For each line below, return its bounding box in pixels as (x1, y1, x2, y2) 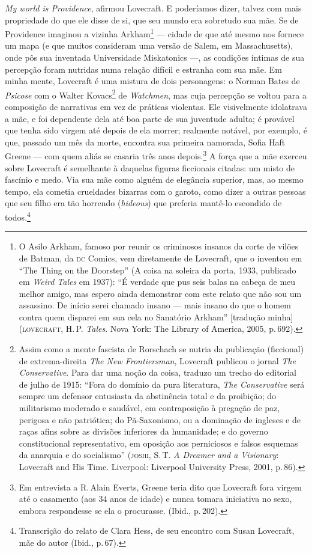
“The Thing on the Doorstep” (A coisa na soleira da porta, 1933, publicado (19, 263, 296, 276)
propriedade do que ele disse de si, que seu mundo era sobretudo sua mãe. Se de (5, 13, 299, 26)
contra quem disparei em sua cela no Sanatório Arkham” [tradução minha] (19, 310, 293, 323)
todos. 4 (5, 209, 31, 223)
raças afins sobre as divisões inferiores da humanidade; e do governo (19, 425, 268, 438)
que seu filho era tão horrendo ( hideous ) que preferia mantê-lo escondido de (5, 197, 282, 209)
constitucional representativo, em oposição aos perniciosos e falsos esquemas (19, 436, 298, 449)
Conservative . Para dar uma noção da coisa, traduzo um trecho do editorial (19, 366, 296, 379)
